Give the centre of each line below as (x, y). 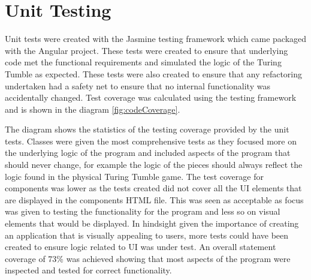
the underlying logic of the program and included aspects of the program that (148, 153)
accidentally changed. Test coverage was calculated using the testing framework (151, 97)
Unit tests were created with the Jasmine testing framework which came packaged (156, 39)
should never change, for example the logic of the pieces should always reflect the (154, 165)
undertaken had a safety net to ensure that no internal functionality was (138, 85)
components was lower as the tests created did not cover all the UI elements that (153, 188)
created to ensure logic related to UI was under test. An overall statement (141, 247)
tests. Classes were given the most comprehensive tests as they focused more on (151, 141)
